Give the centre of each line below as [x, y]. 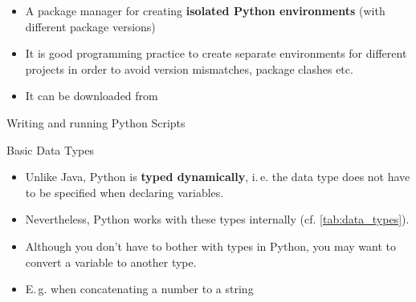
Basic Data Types [51, 149]
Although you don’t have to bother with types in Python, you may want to [210, 246]
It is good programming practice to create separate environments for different [216, 53]
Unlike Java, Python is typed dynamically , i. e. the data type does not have [218, 177]
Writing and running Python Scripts [96, 122]
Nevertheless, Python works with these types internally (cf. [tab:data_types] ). [217, 219]
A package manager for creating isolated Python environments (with [205, 10]
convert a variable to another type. [111, 262]
